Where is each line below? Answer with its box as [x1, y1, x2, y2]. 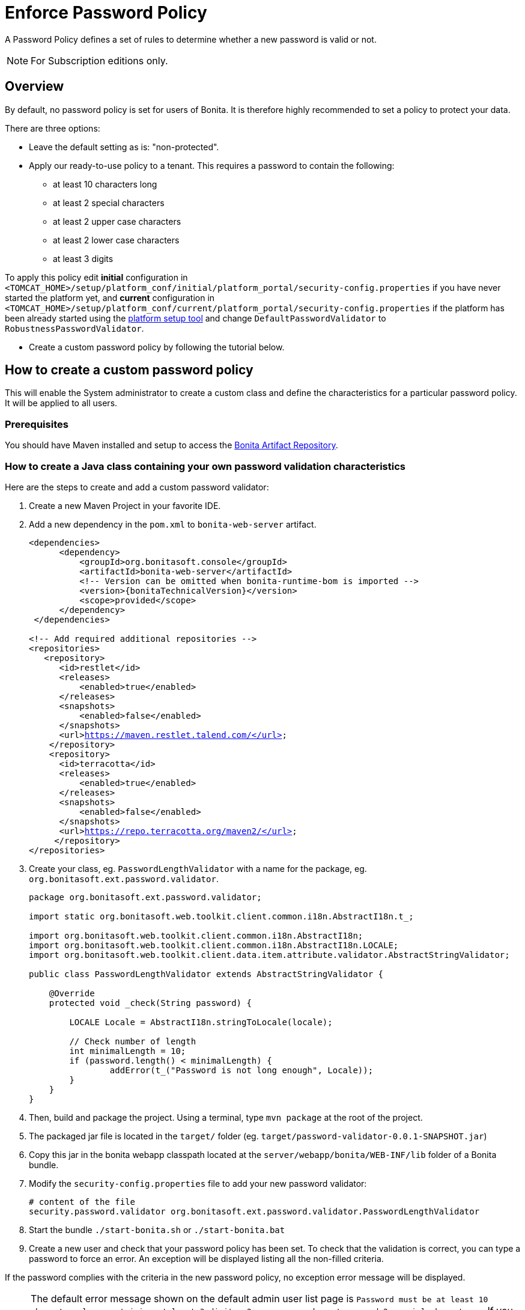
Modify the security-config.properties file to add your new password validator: [29, 1178, 367, 1189]
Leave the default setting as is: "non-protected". [29, 141, 219, 152]
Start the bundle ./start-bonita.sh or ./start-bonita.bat [29, 1224, 285, 1235]
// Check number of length [69, 1036, 196, 1046]
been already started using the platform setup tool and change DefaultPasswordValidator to [5, 312, 386, 323]
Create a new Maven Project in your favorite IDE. [29, 500, 221, 511]
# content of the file [29, 1196, 136, 1207]
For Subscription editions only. [31, 54, 168, 67]
